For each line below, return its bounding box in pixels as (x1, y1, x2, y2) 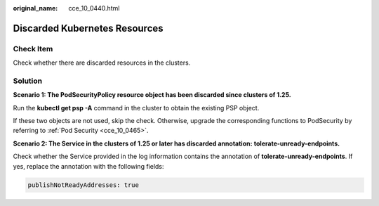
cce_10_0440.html (68, 4, 120, 12)
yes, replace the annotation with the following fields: (13, 162, 164, 170)
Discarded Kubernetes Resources (13, 22, 164, 34)
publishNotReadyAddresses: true (27, 181, 140, 189)
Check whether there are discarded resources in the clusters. (13, 58, 191, 67)
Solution (13, 76, 43, 86)
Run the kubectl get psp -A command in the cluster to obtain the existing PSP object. (13, 103, 260, 112)
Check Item (13, 44, 53, 53)
